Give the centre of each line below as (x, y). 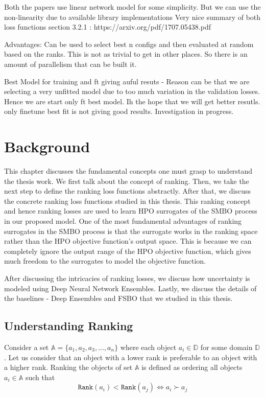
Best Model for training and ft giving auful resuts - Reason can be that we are (127, 81)
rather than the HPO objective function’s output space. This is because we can (128, 241)
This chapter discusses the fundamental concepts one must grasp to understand (128, 171)
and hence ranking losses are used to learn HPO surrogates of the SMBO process (131, 211)
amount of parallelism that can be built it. (70, 64)
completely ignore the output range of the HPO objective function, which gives (128, 251)
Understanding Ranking (69, 326)
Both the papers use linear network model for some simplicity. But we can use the (132, 7)
